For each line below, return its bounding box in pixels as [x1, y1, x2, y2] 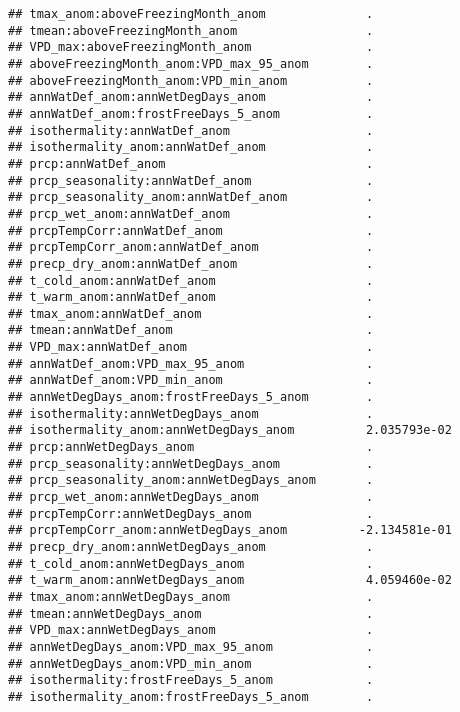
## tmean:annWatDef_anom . [8, 323, 374, 338]
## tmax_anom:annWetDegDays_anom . [8, 589, 374, 604]
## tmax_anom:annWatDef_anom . [8, 306, 374, 321]
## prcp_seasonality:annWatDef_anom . [8, 173, 374, 188]
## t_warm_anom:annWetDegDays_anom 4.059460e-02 [8, 573, 452, 588]
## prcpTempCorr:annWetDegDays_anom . [8, 506, 374, 521]
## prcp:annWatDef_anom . [8, 156, 374, 171]
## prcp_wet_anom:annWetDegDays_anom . [8, 490, 374, 505]
